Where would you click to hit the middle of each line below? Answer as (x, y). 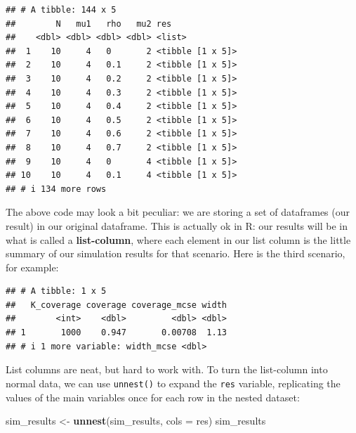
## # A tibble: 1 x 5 (56, 291)
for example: (32, 267)
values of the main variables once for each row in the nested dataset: (153, 397)
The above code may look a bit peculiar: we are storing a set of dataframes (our (178, 212)
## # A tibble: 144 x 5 (61, 10)
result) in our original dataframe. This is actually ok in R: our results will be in (177, 225)
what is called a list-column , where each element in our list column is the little (178, 239)
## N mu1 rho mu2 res (89, 24)
